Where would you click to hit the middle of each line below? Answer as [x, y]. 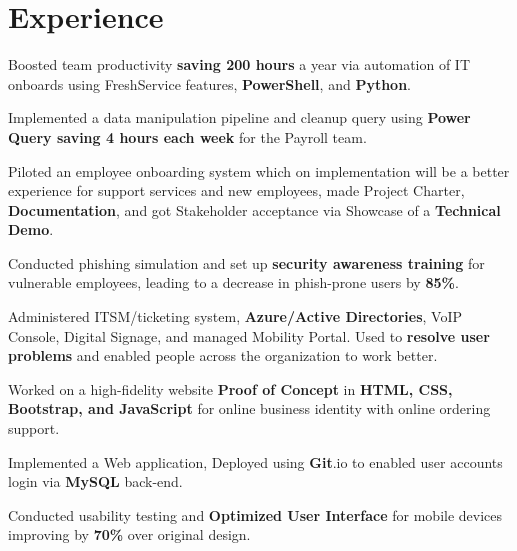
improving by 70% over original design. [129, 534]
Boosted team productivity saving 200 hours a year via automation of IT [239, 64]
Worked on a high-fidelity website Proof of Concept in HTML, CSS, [230, 388]
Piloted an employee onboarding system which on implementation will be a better [259, 170]
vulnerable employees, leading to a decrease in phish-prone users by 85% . [233, 282]
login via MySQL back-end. [95, 481]
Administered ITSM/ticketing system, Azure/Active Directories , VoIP [235, 316]
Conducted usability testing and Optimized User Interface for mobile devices [255, 514]
